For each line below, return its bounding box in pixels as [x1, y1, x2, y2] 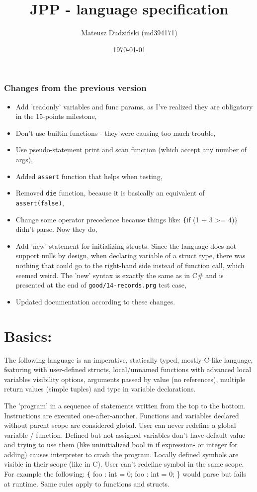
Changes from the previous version [4, 82, 147, 94]
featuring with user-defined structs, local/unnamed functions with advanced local [4, 364, 252, 375]
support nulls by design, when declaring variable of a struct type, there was [15, 250, 246, 261]
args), [15, 154, 33, 164]
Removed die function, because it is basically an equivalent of [15, 188, 205, 198]
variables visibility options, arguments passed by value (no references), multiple [4, 374, 246, 384]
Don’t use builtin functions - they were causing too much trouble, [15, 127, 216, 138]
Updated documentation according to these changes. [15, 296, 175, 306]
